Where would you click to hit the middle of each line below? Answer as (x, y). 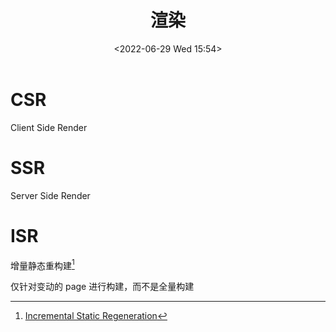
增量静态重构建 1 (42, 264)
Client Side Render (49, 127)
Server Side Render (50, 195)
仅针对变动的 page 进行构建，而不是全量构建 (102, 287)
